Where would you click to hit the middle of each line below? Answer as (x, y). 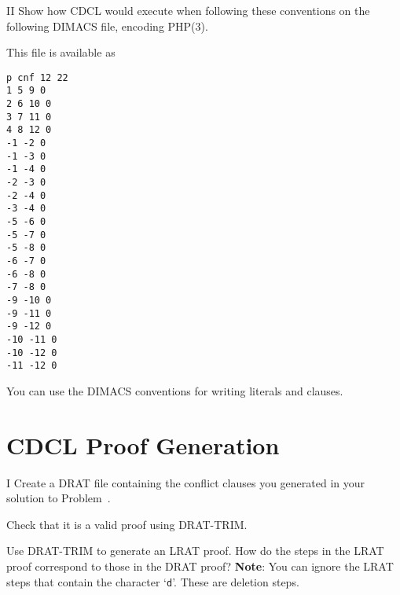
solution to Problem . (59, 498)
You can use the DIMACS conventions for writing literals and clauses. (175, 390)
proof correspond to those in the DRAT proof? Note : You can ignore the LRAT (200, 566)
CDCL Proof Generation (143, 444)
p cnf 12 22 (37, 77)
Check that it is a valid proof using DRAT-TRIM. (127, 524)
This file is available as (61, 52)
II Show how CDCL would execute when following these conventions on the (188, 10)
